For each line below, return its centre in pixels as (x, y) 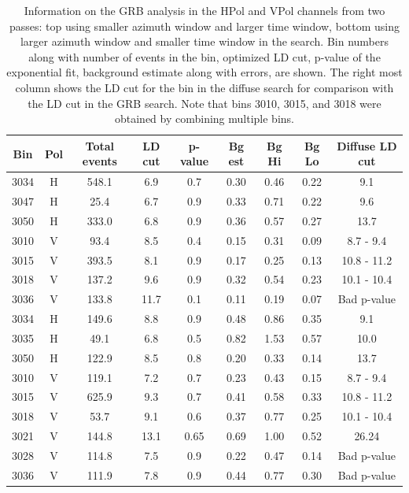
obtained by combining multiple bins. (204, 119)
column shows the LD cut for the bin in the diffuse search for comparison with (204, 87)
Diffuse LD (367, 145)
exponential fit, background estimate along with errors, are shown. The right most (204, 72)
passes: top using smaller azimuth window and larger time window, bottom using (204, 26)
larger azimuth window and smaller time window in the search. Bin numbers (204, 41)
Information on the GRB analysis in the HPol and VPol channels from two (204, 10)
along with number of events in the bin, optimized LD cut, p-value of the (204, 56)
